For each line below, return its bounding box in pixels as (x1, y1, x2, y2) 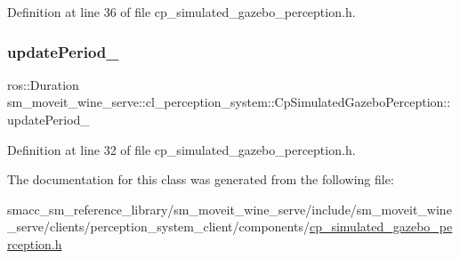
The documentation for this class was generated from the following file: (7, 170, 394, 189)
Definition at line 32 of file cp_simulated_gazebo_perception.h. (7, 140, 356, 158)
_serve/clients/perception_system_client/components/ (7, 217, 310, 236)
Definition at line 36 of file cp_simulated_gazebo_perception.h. (7, 3, 356, 20)
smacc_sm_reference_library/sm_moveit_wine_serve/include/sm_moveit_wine (7, 199, 452, 218)
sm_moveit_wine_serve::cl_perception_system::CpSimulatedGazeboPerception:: (7, 93, 451, 111)
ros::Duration (7, 75, 79, 93)
